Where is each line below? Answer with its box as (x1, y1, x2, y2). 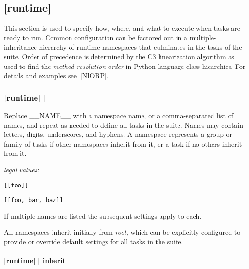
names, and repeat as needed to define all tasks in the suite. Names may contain (4, 119, 244, 130)
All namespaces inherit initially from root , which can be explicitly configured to (4, 227, 241, 237)
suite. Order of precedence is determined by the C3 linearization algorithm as (4, 51, 234, 61)
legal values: (4, 164, 39, 174)
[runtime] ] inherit (4, 255, 66, 266)
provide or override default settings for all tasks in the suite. (4, 236, 183, 247)
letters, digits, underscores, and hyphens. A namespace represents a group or (4, 129, 232, 139)
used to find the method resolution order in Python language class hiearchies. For (4, 61, 246, 71)
